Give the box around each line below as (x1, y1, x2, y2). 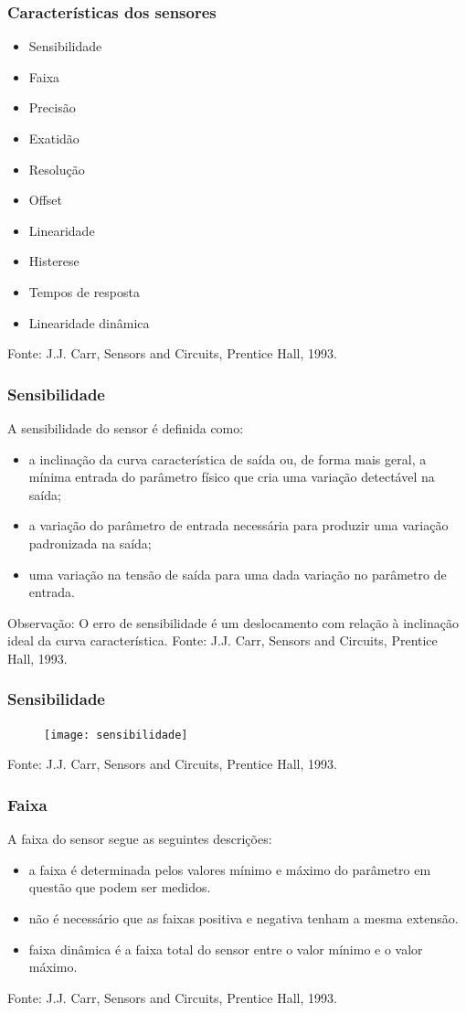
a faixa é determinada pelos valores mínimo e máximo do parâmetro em (28, 859, 431, 879)
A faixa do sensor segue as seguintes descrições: (7, 829, 272, 848)
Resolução (28, 159, 85, 178)
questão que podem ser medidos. (28, 878, 211, 897)
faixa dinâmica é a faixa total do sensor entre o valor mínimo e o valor (28, 939, 423, 958)
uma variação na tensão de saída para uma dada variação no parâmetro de (28, 564, 447, 583)
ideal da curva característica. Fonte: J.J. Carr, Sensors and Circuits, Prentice (7, 631, 438, 650)
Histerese (28, 251, 79, 271)
